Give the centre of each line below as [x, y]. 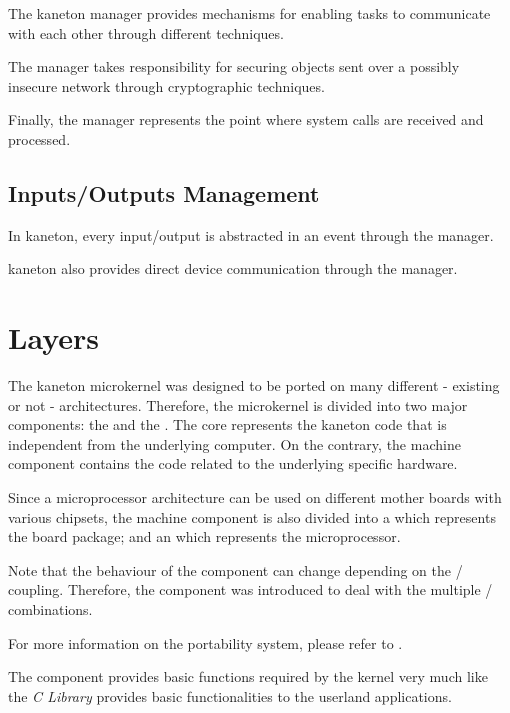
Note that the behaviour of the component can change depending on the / [235, 569]
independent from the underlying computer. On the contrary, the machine [234, 443]
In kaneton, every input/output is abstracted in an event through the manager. [251, 234]
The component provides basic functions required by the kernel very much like [248, 676]
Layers [53, 337]
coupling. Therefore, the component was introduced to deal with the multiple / [250, 589]
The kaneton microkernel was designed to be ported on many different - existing [254, 385]
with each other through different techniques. [146, 32]
